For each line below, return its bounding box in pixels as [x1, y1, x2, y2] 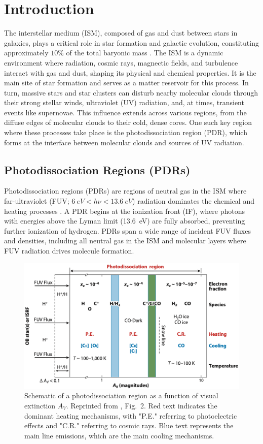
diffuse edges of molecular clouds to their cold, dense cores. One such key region [4, 117, 252, 128]
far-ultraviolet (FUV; [4, 196, 69, 206]
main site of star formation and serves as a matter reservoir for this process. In [4, 77, 249, 88]
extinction [24, 400, 56, 410]
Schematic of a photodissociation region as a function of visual [24, 390, 218, 401]
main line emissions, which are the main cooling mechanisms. [24, 430, 214, 440]
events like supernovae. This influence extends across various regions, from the [4, 107, 247, 117]
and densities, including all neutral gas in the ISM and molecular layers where [4, 235, 246, 246]
